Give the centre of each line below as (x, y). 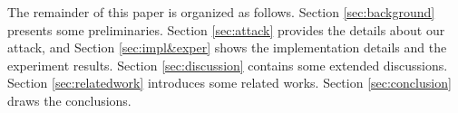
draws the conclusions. (69, 100)
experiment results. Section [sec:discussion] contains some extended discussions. (228, 65)
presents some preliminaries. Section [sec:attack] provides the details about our (226, 29)
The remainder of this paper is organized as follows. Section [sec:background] (221, 12)
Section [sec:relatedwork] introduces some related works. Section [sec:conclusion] (229, 83)
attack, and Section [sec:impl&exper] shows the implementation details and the (227, 47)
